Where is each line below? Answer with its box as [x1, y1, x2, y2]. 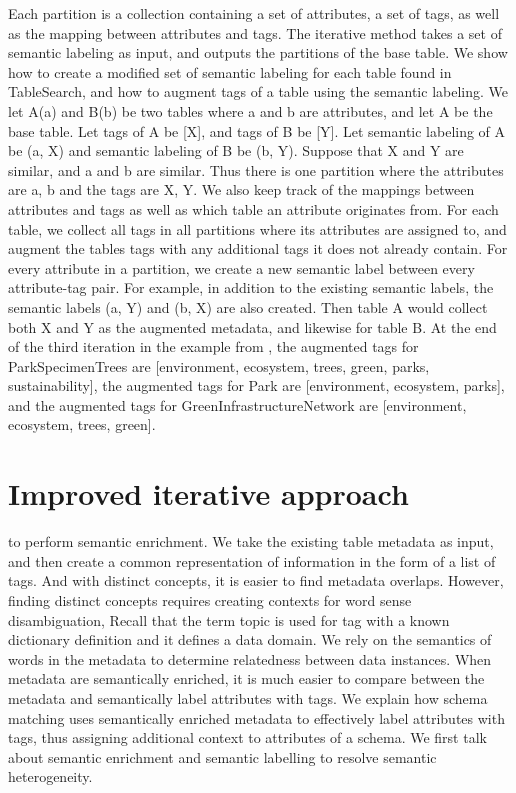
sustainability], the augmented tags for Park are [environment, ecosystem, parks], [8, 375, 505, 396]
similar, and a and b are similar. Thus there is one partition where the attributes [8, 159, 504, 180]
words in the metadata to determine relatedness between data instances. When [8, 648, 492, 669]
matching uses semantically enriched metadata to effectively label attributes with [8, 707, 505, 728]
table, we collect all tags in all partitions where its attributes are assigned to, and [8, 218, 507, 239]
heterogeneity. [8, 766, 93, 787]
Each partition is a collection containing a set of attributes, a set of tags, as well [8, 3, 500, 23]
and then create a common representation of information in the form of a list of [8, 550, 496, 571]
